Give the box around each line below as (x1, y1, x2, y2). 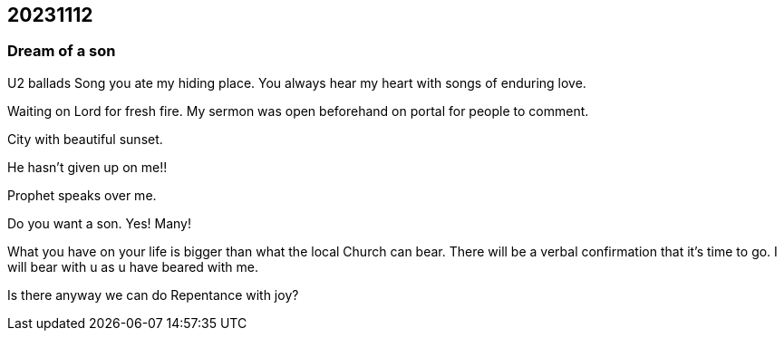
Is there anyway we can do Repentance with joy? (7, 286, 299, 303)
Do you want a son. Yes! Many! (7, 215, 191, 231)
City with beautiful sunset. (7, 130, 163, 147)
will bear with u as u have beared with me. (7, 258, 258, 275)
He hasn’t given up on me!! (7, 159, 168, 175)
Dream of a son (7, 42, 116, 61)
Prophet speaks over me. (7, 187, 157, 203)
